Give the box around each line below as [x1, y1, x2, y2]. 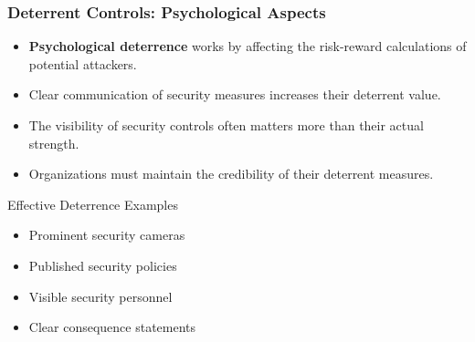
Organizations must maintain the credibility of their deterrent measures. [28, 164, 434, 183]
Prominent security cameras [28, 225, 185, 244]
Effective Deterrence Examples [7, 194, 178, 213]
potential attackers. [28, 54, 137, 73]
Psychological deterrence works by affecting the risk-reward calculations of [28, 36, 467, 56]
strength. [28, 133, 79, 152]
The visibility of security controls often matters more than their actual [28, 116, 424, 134]
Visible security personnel [28, 286, 173, 306]
